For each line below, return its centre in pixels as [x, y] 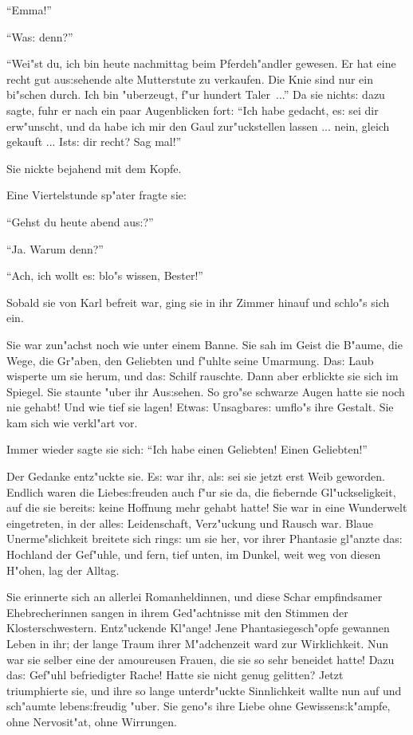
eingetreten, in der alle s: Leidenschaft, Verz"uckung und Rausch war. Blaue [190, 523]
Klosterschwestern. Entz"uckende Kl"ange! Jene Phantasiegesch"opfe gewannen [198, 628]
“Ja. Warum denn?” [55, 248]
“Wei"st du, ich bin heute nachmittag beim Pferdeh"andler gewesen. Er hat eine [201, 63]
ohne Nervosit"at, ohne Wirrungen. [92, 721]
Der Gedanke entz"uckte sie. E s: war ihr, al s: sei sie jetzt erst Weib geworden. [196, 476]
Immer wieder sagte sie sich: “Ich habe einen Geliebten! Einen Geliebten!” [187, 449]
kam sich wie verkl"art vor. [72, 422]
